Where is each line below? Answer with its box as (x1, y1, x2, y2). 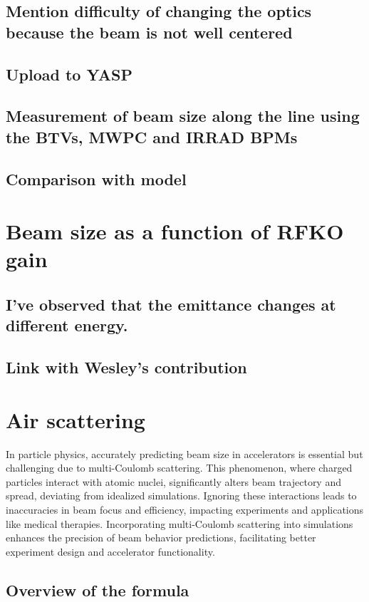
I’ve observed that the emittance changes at (6, 293, 336, 315)
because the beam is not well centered (6, 21, 293, 43)
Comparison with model (6, 167, 187, 190)
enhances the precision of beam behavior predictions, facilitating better (6, 530, 316, 545)
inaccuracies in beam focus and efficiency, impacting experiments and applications (6, 502, 364, 517)
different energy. (6, 314, 128, 336)
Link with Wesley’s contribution (6, 356, 247, 378)
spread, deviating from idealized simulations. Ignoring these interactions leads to (6, 488, 357, 503)
